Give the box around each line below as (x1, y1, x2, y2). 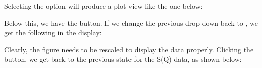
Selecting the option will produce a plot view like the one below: (4, 1, 203, 11)
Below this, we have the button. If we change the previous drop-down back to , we (4, 17, 258, 28)
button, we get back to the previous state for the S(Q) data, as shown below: (4, 54, 242, 64)
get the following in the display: (4, 27, 102, 38)
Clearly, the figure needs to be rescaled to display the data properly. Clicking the (4, 44, 254, 54)
